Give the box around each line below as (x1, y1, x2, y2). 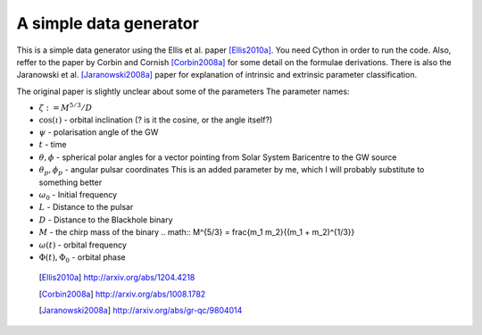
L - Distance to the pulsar (38, 202, 134, 213)
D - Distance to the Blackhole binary (38, 214, 173, 225)
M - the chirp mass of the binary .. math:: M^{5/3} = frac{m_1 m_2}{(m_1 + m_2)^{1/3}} (38, 227, 355, 238)
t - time (38, 139, 67, 150)
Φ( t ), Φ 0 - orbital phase (38, 252, 126, 264)
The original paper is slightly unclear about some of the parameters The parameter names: (16, 86, 350, 96)
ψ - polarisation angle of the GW (38, 127, 159, 138)
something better (38, 177, 103, 188)
